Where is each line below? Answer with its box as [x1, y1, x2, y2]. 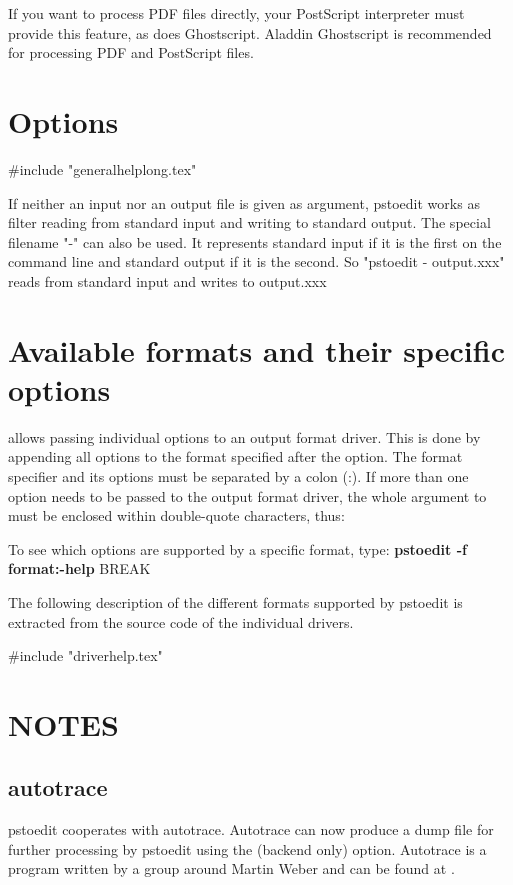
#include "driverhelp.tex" [8, 645, 163, 666]
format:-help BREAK [8, 558, 151, 579]
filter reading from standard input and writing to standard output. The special [8, 212, 491, 233]
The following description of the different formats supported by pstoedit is [8, 591, 463, 612]
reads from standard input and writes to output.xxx [8, 270, 327, 291]
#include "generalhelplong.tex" [8, 158, 197, 179]
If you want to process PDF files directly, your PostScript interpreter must [8, 3, 465, 23]
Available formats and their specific [8, 329, 506, 370]
